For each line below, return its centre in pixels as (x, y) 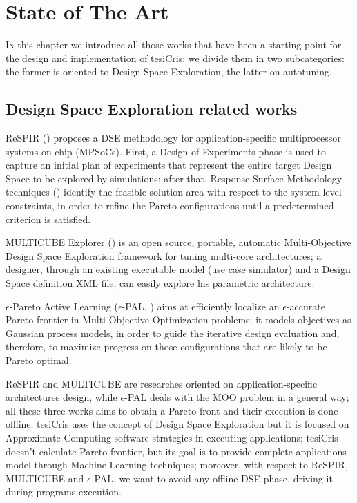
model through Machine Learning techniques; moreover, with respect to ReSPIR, (177, 465)
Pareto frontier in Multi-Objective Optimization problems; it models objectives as (178, 320)
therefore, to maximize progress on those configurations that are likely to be (166, 347)
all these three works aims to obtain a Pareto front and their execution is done (172, 410)
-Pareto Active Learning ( (64, 306)
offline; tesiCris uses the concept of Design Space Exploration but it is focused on (177, 424)
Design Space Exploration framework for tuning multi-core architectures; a (164, 255)
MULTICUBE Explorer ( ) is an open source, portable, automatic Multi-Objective (178, 242)
